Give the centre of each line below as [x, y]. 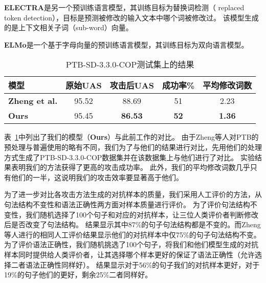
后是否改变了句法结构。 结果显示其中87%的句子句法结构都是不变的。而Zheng [132, 224]
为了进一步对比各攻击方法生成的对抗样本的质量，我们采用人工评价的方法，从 [133, 194]
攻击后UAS [132, 85]
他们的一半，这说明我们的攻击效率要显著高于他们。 [97, 177]
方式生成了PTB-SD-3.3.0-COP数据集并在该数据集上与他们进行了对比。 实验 [129, 157]
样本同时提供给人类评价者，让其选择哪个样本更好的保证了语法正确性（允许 [129, 254]
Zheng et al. [33, 101]
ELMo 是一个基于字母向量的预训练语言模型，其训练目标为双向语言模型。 [126, 44]
